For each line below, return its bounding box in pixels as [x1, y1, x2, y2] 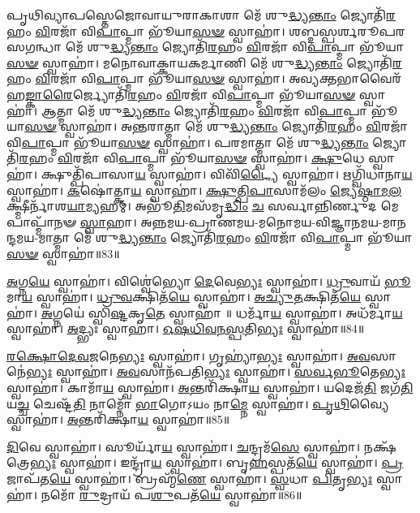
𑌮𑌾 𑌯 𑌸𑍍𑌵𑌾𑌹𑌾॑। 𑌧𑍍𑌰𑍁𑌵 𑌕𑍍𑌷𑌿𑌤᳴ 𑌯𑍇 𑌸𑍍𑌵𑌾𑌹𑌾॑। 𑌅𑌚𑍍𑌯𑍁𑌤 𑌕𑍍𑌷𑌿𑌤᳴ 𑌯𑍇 [6, 288, 362, 305]
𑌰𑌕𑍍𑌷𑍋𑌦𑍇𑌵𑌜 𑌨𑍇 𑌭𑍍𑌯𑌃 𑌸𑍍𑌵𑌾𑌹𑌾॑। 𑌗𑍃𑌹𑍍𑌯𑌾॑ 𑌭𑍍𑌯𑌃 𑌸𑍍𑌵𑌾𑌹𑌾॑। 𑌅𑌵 [6, 347, 371, 364]
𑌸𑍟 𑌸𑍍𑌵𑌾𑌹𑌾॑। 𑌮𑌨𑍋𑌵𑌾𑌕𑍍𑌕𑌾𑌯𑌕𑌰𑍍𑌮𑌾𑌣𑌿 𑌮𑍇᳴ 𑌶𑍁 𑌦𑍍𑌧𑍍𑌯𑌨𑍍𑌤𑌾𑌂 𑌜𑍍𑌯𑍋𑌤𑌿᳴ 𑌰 [6, 54, 402, 71]
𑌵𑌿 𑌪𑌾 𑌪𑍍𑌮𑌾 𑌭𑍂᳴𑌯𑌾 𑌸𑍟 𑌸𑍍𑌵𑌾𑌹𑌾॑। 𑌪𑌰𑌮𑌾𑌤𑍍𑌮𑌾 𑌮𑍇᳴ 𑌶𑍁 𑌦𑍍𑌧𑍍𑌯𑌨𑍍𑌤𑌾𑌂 [6, 133, 369, 150]
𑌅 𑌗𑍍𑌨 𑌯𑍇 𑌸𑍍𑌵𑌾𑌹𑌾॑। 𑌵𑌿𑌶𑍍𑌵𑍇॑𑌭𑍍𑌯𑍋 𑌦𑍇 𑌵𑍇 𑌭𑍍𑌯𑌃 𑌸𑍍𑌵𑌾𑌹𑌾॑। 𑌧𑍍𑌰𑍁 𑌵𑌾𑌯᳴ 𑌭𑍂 [6, 272, 411, 289]
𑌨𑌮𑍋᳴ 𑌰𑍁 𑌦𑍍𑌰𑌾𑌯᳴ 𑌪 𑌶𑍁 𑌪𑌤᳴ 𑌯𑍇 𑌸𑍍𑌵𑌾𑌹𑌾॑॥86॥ [41, 485, 302, 502]
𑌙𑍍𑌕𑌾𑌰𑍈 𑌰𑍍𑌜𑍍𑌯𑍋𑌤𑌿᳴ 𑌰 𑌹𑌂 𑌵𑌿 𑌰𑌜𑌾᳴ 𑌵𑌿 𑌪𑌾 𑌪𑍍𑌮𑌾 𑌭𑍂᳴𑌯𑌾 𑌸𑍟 [25, 85, 356, 102]
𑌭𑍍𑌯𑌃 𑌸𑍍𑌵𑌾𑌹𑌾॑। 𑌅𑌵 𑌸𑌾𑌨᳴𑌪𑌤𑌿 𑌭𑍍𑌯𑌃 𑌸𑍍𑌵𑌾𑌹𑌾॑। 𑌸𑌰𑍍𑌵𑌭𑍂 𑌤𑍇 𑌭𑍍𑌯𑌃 [26, 363, 406, 380]
